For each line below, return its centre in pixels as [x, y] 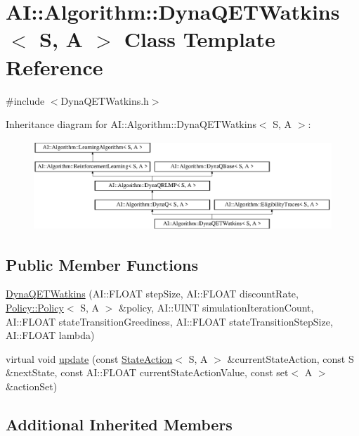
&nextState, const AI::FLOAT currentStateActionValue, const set [147, 372]
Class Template [200, 39]
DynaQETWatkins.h [105, 100]
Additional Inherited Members [119, 424]
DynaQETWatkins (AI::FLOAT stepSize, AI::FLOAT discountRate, [152, 294]
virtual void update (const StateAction [89, 358]
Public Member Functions [102, 264]
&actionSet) [32, 386]
